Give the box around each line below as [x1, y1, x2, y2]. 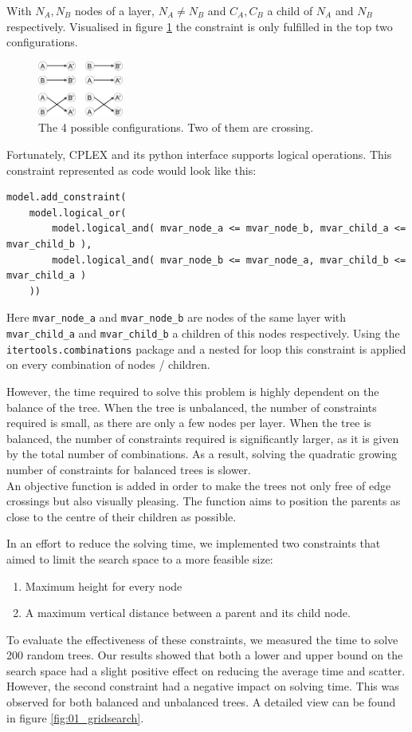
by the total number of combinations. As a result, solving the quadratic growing [6, 445, 398, 462]
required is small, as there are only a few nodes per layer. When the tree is [6, 414, 371, 431]
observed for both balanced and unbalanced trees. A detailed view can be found [6, 694, 396, 710]
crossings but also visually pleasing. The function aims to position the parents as [6, 493, 401, 509]
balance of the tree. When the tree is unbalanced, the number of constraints [6, 398, 377, 415]
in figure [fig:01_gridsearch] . [6, 709, 144, 726]
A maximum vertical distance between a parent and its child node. [25, 604, 351, 621]
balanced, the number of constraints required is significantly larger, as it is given [6, 429, 399, 446]
